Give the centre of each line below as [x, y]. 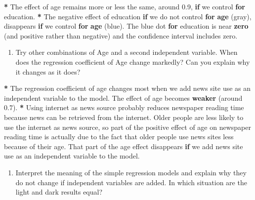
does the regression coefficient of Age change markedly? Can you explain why [133, 61]
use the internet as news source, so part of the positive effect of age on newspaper [127, 127]
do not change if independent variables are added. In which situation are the [131, 182]
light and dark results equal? [59, 192]
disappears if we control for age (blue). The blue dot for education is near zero [126, 26]
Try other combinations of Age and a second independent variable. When [127, 52]
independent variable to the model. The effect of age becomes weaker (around [123, 98]
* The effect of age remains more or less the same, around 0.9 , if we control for [125, 6]
